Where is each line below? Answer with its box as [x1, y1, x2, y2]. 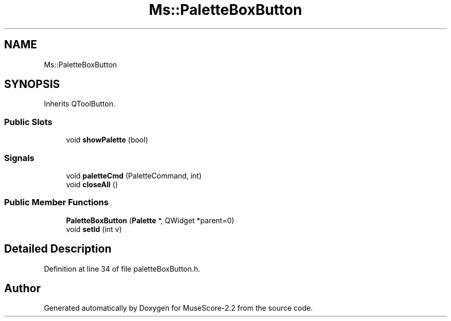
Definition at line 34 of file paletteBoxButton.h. [44, 264, 200, 273]
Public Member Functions [4, 197, 109, 208]
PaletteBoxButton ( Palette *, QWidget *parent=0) [66, 216, 234, 225]
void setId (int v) [66, 224, 122, 234]
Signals [4, 152, 34, 163]
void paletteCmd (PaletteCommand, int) [66, 171, 202, 180]
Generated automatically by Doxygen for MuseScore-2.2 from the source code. [44, 304, 313, 313]
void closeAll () [66, 180, 118, 189]
